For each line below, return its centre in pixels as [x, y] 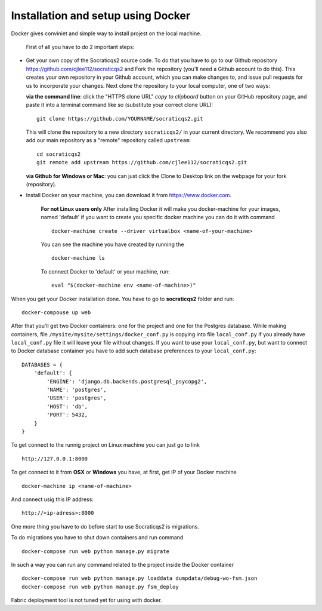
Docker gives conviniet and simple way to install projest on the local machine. [106, 33]
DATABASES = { [42, 365]
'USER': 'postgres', [77, 398]
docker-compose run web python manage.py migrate [96, 551]
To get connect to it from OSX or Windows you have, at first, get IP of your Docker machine [124, 472]
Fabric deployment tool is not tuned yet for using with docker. [86, 600]
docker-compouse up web [56, 312]
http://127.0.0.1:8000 [55, 459]
